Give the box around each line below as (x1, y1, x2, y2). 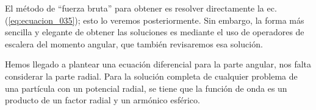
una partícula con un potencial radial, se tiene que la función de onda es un (5, 81, 287, 94)
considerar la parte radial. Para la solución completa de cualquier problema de (5, 69, 298, 82)
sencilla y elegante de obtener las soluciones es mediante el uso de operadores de (5, 26, 304, 38)
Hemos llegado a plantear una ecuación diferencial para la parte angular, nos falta (5, 58, 312, 70)
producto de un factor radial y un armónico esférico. (5, 94, 200, 106)
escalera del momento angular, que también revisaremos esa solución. (5, 37, 263, 50)
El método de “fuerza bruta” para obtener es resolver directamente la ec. (5, 2, 277, 14)
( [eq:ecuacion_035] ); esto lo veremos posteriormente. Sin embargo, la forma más (5, 13, 304, 26)
